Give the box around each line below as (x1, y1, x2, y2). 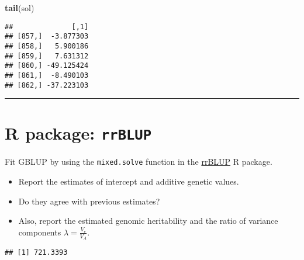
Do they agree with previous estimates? (18, 195, 160, 207)
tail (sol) (5, 2, 34, 13)
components (18, 226, 61, 238)
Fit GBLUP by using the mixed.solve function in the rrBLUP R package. (5, 155, 272, 168)
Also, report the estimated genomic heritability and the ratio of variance (18, 214, 278, 227)
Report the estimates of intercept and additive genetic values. (18, 175, 239, 188)
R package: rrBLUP (5, 121, 151, 145)
